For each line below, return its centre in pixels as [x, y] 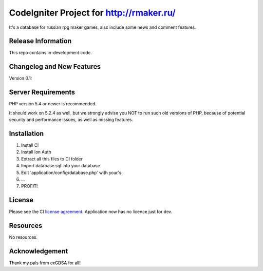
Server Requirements [42, 92]
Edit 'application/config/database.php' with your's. [72, 173]
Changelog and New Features [55, 67]
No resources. [23, 237]
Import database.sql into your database [61, 166]
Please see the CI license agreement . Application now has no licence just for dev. [91, 212]
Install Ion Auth [36, 152]
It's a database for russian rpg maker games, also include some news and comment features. [103, 27]
